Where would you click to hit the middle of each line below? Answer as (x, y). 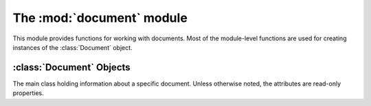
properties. (28, 93)
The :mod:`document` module (100, 18)
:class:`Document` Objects (71, 67)
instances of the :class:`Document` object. (73, 47)
